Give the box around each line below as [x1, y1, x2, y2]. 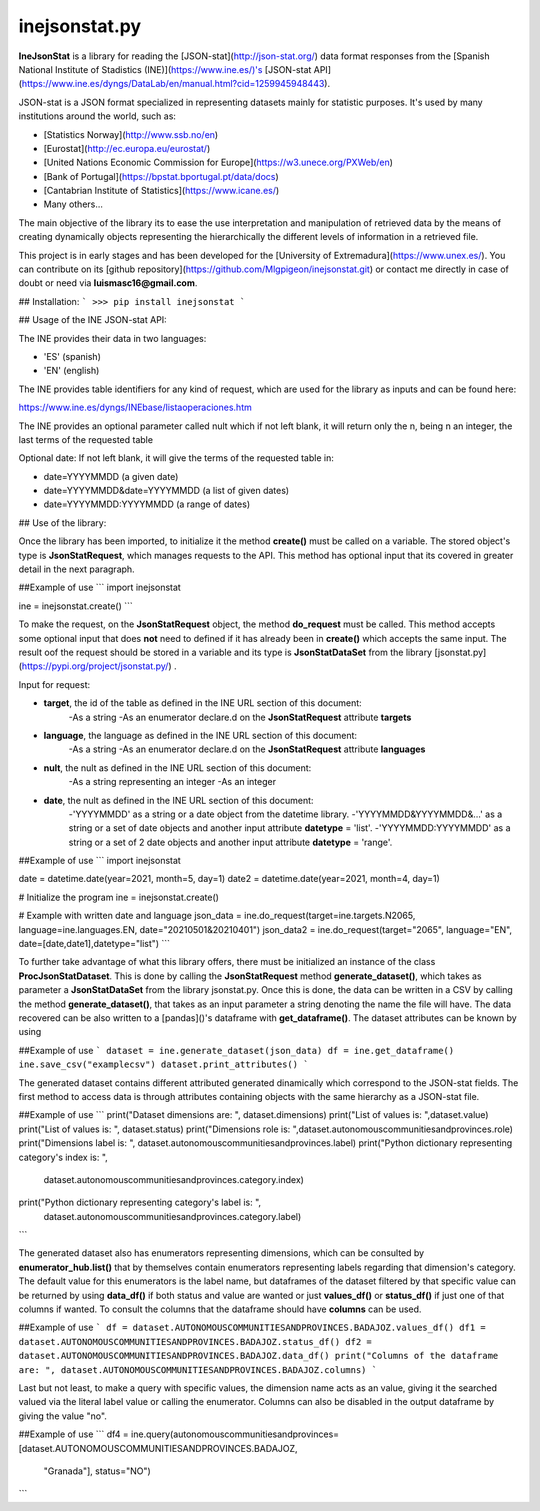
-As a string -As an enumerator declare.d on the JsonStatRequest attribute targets [68, 711, 412, 723]
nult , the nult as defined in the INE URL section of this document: [43, 761, 312, 774]
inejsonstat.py [18, 15, 142, 37]
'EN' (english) [43, 365, 100, 377]
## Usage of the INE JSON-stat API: [18, 314, 167, 326]
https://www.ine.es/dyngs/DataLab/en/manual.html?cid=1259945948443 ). [21, 78, 330, 90]
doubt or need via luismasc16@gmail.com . [18, 277, 198, 289]
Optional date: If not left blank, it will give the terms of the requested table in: [18, 452, 334, 464]
